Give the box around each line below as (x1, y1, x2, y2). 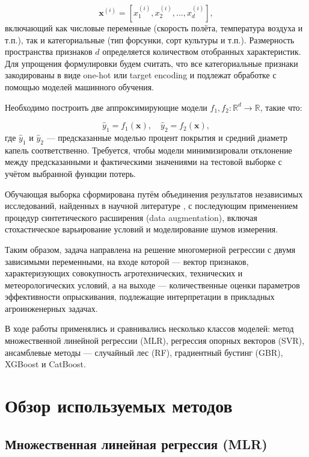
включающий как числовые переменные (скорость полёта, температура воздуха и (5, 22, 303, 34)
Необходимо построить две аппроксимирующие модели (5, 101, 207, 113)
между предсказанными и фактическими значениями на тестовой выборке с (5, 155, 283, 168)
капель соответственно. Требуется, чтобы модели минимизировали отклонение (5, 143, 292, 156)
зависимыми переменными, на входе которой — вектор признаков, (5, 255, 249, 267)
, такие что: (260, 101, 302, 113)
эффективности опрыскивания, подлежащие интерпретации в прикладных (5, 290, 275, 303)
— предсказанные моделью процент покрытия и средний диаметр (46, 131, 288, 143)
